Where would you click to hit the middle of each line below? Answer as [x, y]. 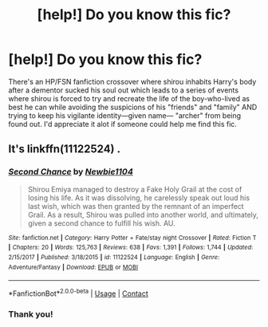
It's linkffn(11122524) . [65, 149]
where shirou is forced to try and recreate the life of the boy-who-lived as [129, 98]
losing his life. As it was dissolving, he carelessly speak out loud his [138, 198]
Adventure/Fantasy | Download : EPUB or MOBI [73, 267]
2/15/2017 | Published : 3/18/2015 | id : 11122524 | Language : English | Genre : [114, 257]
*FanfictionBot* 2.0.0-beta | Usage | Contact [79, 293]
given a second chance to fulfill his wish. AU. [101, 223]
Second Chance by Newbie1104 [71, 171]
